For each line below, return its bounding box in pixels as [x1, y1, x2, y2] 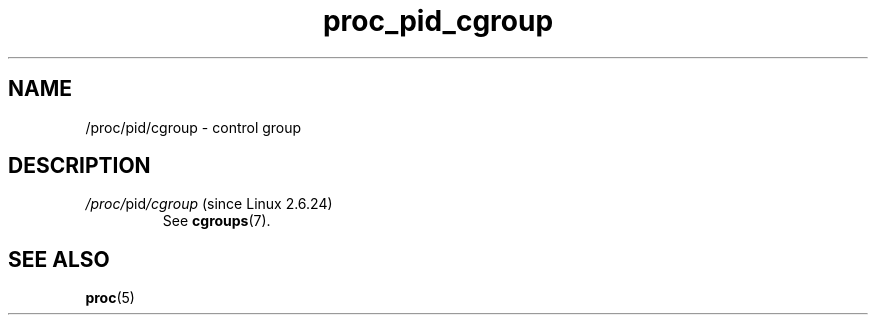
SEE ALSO [8, 246, 110, 272]
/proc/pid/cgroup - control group [85, 118, 302, 136]
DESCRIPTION [8, 153, 151, 179]
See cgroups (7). [162, 212, 271, 230]
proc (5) [85, 289, 135, 307]
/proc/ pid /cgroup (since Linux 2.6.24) [85, 195, 333, 213]
